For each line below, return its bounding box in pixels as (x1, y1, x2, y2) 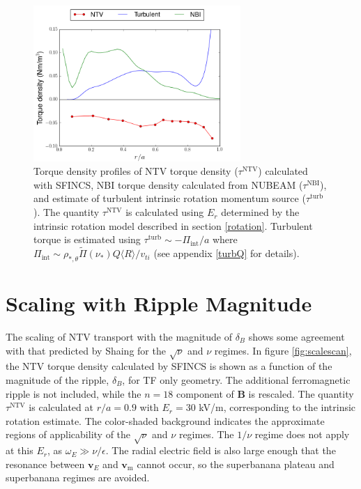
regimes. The (178, 427, 234, 442)
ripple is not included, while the (6, 386, 141, 401)
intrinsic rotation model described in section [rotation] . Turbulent (33, 218, 313, 233)
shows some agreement (248, 329, 345, 343)
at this (6, 443, 33, 458)
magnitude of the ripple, (6, 372, 109, 387)
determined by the (221, 205, 300, 219)
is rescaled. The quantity (248, 386, 354, 401)
